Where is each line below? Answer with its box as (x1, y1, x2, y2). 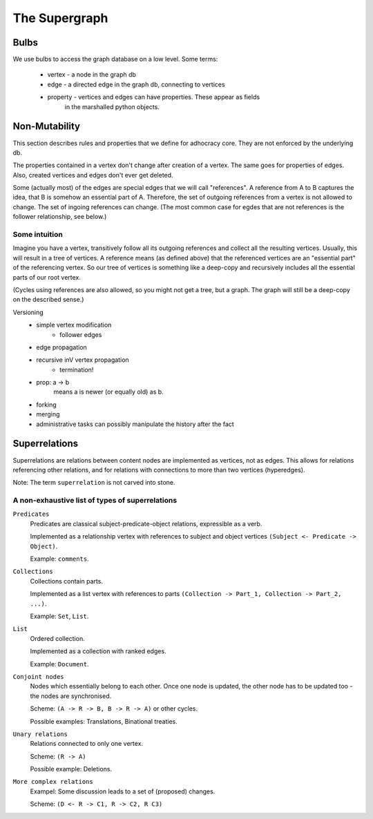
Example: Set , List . (30, 612, 89, 620)
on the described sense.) (12, 296, 84, 304)
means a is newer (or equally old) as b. (53, 387, 164, 396)
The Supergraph (12, 10, 108, 26)
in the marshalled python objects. (64, 102, 160, 110)
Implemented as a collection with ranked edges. (30, 647, 166, 655)
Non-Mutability (12, 121, 81, 133)
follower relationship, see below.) (12, 213, 107, 221)
